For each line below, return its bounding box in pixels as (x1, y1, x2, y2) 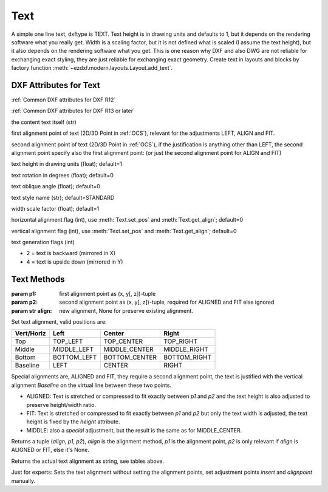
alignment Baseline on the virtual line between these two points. (11, 381, 172, 389)
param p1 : (11, 290, 36, 297)
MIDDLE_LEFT (52, 345, 94, 354)
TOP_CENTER (103, 337, 143, 346)
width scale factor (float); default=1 (11, 205, 100, 212)
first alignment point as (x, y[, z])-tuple (59, 290, 156, 297)
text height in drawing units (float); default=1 (11, 160, 123, 168)
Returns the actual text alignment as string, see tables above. (11, 457, 164, 465)
